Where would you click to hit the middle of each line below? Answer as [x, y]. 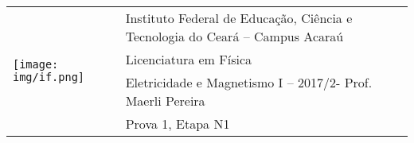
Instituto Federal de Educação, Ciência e [239, 18]
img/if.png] [49, 77]
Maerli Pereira [165, 100]
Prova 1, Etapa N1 [178, 124]
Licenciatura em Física [189, 59]
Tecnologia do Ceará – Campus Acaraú [234, 36]
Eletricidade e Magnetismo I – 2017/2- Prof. [249, 82]
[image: [36, 64]
